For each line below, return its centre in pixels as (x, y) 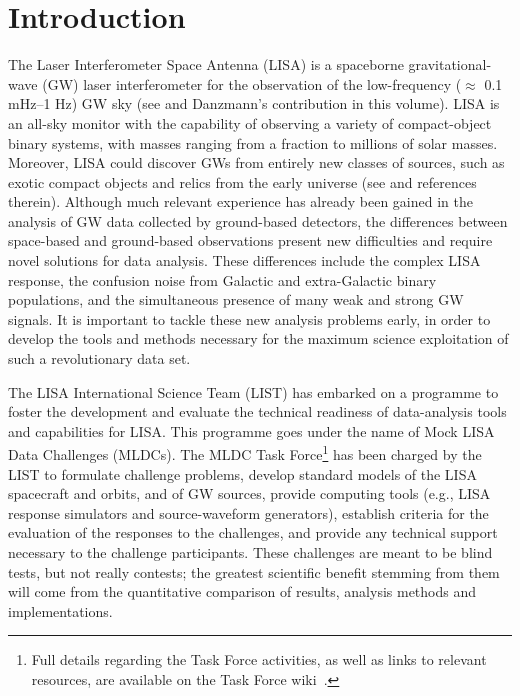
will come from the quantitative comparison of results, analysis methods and (242, 591)
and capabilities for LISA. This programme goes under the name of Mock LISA (251, 430)
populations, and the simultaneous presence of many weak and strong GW (236, 299)
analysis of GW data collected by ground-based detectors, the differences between (258, 220)
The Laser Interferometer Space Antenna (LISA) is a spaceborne (206, 64)
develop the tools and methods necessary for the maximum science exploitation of (258, 338)
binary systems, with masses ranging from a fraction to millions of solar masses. (253, 142)
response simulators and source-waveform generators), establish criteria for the (248, 512)
